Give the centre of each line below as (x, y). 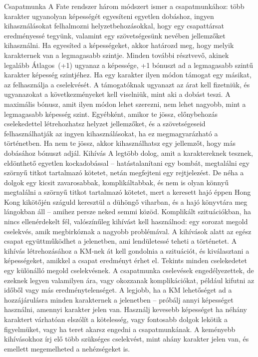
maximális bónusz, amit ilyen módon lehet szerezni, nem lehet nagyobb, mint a (125, 104)
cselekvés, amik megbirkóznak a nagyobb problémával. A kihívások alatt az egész (128, 231)
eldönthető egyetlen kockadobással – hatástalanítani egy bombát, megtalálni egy (127, 163)
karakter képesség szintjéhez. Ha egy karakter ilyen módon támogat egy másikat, (128, 75)
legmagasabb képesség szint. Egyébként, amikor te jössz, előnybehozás (111, 114)
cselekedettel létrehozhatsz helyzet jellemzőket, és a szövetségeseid (105, 124)
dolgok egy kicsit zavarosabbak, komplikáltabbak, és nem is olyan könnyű (116, 182)
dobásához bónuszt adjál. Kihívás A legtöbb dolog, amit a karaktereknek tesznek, (129, 153)
